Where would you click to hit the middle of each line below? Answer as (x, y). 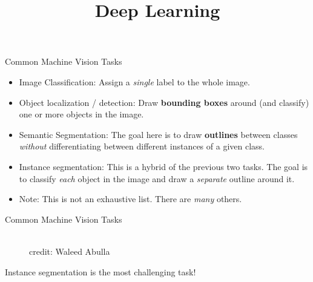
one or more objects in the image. (81, 114)
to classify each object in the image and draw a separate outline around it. (157, 178)
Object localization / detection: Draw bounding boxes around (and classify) (164, 102)
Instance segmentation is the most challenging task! (100, 271)
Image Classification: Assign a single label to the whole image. (134, 81)
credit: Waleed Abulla (70, 251)
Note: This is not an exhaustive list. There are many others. (130, 199)
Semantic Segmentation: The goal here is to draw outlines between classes (158, 134)
